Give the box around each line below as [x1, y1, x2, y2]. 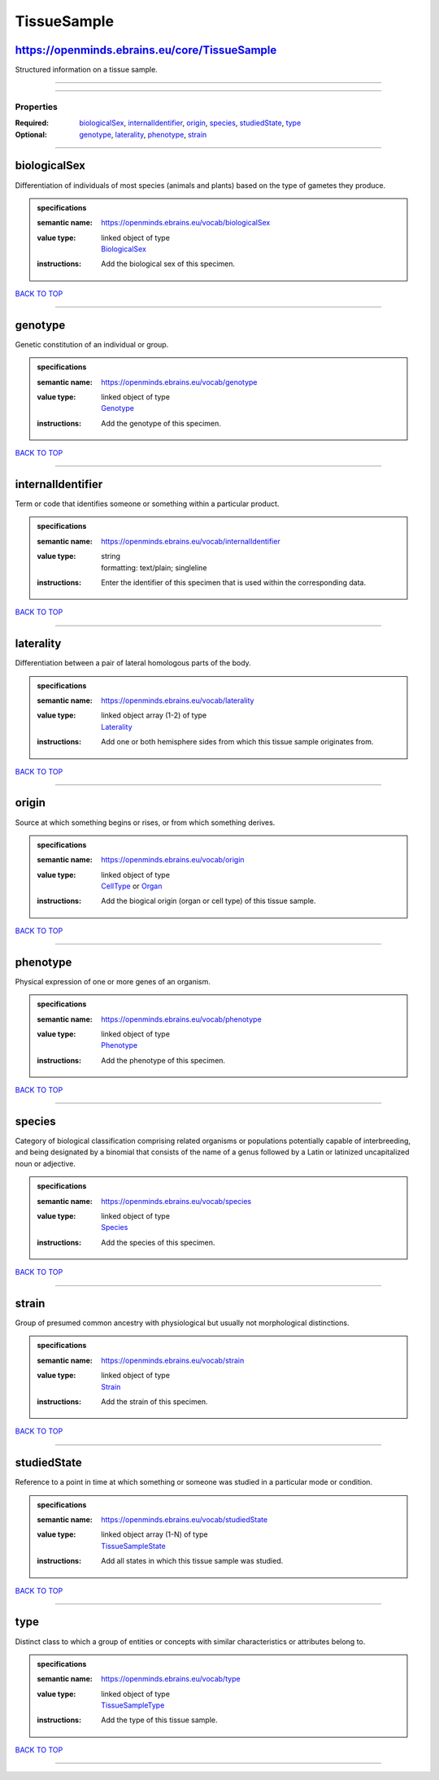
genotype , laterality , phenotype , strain [79, 129, 207, 139]
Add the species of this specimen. [101, 1237, 215, 1247]
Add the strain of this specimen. [101, 1396, 208, 1407]
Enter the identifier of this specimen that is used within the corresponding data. [101, 578, 367, 587]
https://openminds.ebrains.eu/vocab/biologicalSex [101, 218, 271, 228]
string [101, 552, 121, 561]
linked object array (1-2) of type [101, 710, 207, 720]
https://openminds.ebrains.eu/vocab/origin [101, 855, 245, 865]
